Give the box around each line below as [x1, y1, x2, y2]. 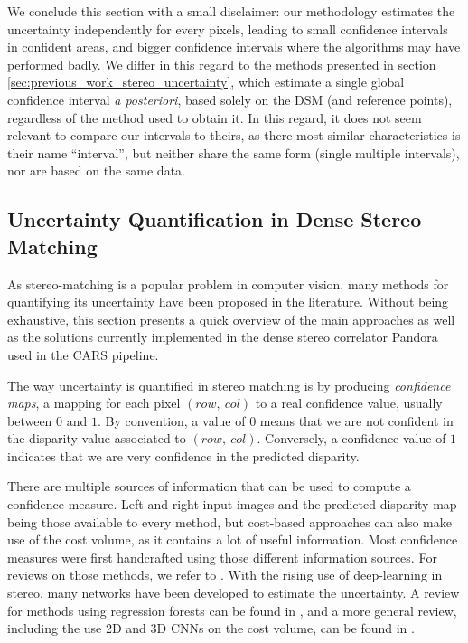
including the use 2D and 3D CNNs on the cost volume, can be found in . [7, 619, 415, 638]
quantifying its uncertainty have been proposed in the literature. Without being [7, 292, 449, 311]
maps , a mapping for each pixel [7, 393, 181, 412]
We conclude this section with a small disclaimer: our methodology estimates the [7, 2, 455, 20]
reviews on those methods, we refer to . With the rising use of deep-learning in [7, 565, 443, 584]
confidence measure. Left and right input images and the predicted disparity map [7, 495, 457, 514]
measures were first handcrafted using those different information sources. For [7, 547, 437, 566]
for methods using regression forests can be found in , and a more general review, [7, 600, 457, 619]
